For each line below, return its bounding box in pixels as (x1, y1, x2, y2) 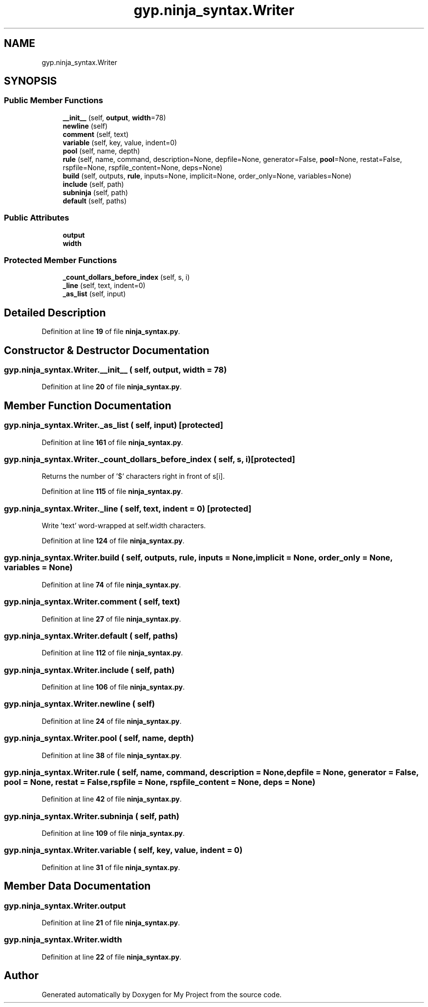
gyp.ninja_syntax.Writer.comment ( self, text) (4, 597, 180, 607)
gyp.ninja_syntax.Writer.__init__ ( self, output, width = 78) (4, 365, 227, 375)
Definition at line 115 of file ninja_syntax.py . (42, 487, 183, 496)
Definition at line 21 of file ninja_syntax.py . (42, 918, 180, 927)
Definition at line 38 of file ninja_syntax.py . (42, 751, 182, 760)
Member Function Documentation (4, 399, 171, 412)
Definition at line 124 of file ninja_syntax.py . (42, 537, 185, 545)
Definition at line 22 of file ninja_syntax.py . (42, 952, 182, 961)
